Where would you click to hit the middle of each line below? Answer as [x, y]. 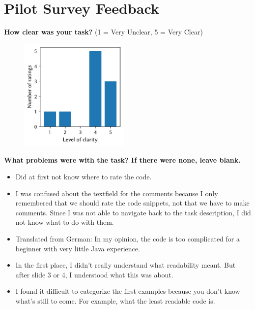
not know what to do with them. [65, 222]
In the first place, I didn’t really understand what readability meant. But [126, 265]
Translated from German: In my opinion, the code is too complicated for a [127, 239]
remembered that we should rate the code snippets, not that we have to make [132, 203]
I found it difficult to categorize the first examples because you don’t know [128, 291]
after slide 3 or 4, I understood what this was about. [94, 274]
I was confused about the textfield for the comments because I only [117, 193]
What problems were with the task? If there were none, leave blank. [122, 160]
